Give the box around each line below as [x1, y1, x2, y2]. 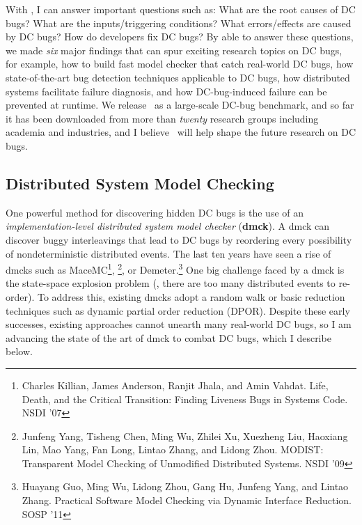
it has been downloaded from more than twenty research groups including [6, 111, 319, 125]
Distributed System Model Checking [6, 172, 274, 194]
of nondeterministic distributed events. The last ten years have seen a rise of [6, 246, 331, 260]
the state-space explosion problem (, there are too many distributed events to [6, 276, 336, 290]
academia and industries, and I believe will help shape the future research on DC [6, 125, 356, 139]
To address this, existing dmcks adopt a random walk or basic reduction [37, 289, 345, 304]
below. [6, 344, 33, 359]
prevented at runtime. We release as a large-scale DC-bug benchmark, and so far [6, 97, 354, 112]
